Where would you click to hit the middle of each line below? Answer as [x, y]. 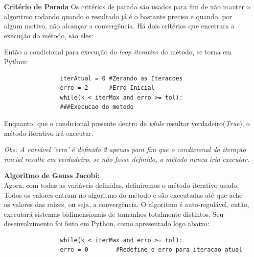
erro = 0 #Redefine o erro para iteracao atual [151, 250]
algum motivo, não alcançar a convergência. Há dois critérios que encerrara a [119, 26]
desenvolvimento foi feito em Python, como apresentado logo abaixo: [107, 223]
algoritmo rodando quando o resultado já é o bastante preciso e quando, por [118, 16]
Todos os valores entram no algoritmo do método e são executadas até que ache [123, 194]
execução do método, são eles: [49, 35]
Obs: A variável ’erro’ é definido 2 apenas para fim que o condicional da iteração [125, 149]
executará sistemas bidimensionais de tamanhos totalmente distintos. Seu [114, 214]
